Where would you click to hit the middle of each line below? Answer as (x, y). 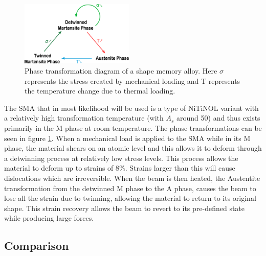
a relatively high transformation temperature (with (84, 118)
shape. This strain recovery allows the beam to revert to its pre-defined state (125, 208)
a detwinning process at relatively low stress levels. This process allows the (121, 158)
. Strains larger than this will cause (180, 168)
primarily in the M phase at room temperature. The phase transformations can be (133, 128)
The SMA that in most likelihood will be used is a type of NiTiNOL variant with (131, 108)
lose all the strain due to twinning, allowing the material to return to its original (130, 198)
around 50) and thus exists (218, 118)
